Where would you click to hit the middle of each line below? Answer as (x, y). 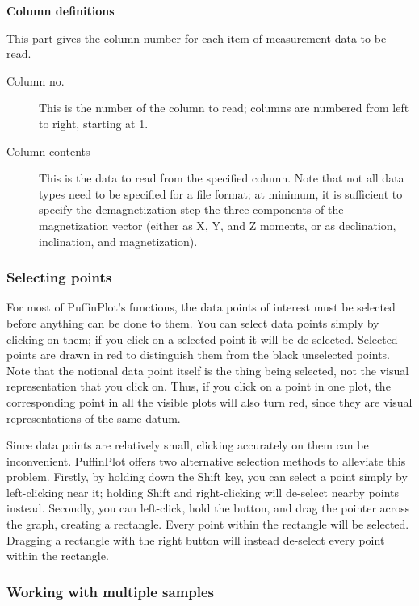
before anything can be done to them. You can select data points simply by (193, 322)
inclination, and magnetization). (118, 241)
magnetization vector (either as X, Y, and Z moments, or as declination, (218, 225)
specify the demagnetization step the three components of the (191, 209)
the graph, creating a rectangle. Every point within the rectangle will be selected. (208, 524)
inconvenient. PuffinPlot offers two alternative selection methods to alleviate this (206, 460)
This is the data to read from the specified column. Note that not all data (222, 178)
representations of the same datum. (94, 418)
